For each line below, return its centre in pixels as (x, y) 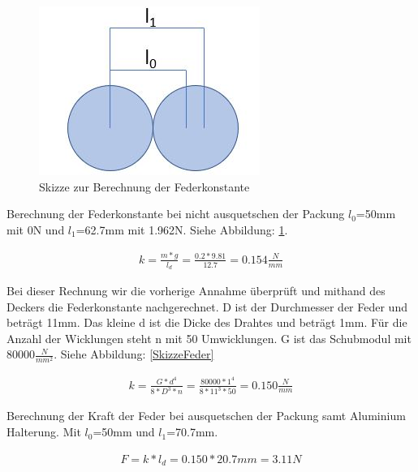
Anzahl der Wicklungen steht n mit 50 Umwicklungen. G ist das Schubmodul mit (209, 338)
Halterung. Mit (44, 432)
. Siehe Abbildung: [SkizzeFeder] (134, 354)
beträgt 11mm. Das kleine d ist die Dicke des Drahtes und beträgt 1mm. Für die (207, 322)
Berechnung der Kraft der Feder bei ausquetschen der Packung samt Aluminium (206, 416)
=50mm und (124, 432)
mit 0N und (36, 229)
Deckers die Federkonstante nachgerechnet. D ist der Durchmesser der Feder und (207, 306)
